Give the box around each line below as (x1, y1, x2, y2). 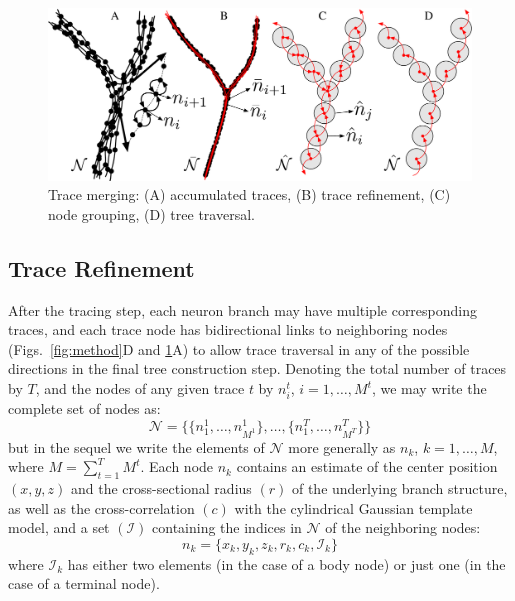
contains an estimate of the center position (236, 456, 498, 477)
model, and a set (8, 517, 110, 538)
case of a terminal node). (8, 573, 160, 594)
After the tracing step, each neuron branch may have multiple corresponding (8, 299, 478, 320)
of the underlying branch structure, (291, 477, 508, 498)
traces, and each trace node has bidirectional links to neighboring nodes (8, 319, 448, 340)
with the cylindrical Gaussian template (234, 497, 473, 518)
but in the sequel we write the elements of (8, 436, 265, 457)
